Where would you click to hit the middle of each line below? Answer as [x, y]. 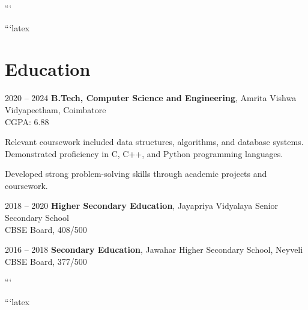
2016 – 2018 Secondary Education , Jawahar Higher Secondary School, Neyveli [154, 250]
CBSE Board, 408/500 [46, 229]
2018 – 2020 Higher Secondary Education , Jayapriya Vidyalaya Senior [142, 206]
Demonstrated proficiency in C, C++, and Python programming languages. [144, 153]
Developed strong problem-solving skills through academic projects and [136, 174]
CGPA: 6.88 [27, 121]
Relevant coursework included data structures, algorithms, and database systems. [154, 142]
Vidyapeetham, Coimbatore [56, 109]
